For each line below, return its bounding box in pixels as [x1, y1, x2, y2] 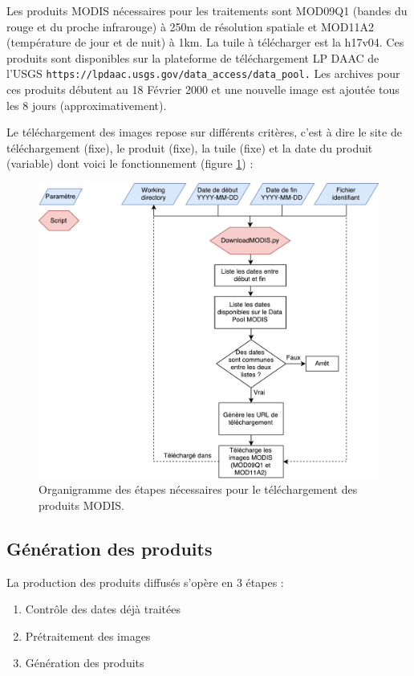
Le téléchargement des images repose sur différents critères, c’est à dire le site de [6, 124, 402, 140]
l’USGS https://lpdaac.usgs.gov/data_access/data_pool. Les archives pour [6, 65, 400, 82]
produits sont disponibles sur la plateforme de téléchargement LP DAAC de [6, 49, 379, 66]
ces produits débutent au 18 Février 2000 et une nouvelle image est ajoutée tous [6, 81, 400, 98]
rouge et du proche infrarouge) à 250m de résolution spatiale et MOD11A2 [6, 18, 374, 35]
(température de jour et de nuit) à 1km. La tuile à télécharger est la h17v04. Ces [6, 34, 404, 51]
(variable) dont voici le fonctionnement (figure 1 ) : [6, 155, 254, 172]
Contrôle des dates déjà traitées [25, 601, 181, 617]
